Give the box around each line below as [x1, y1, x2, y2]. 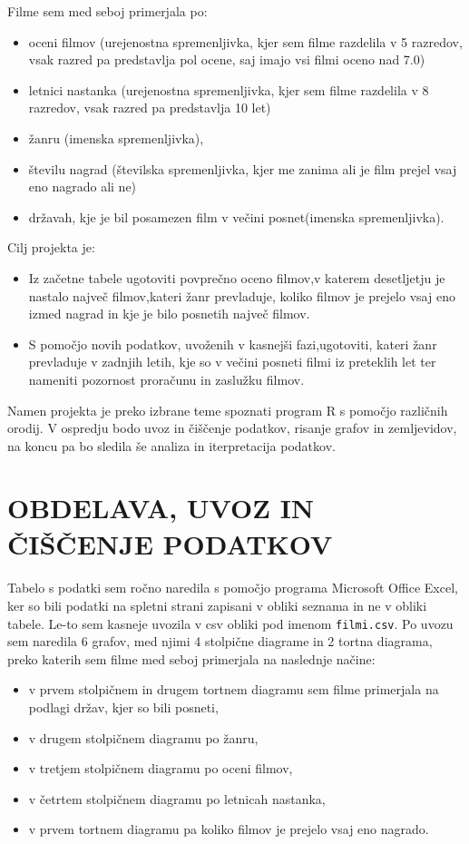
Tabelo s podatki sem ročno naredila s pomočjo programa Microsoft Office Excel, [7, 578, 458, 597]
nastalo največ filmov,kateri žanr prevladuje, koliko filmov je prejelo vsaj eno [28, 286, 455, 305]
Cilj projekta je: [7, 238, 95, 257]
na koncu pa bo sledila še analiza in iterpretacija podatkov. [7, 436, 336, 455]
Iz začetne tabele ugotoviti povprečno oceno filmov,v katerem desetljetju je [28, 268, 445, 287]
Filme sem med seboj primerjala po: [7, 2, 208, 20]
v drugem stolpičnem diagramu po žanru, [28, 728, 259, 747]
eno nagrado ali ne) [28, 177, 137, 196]
